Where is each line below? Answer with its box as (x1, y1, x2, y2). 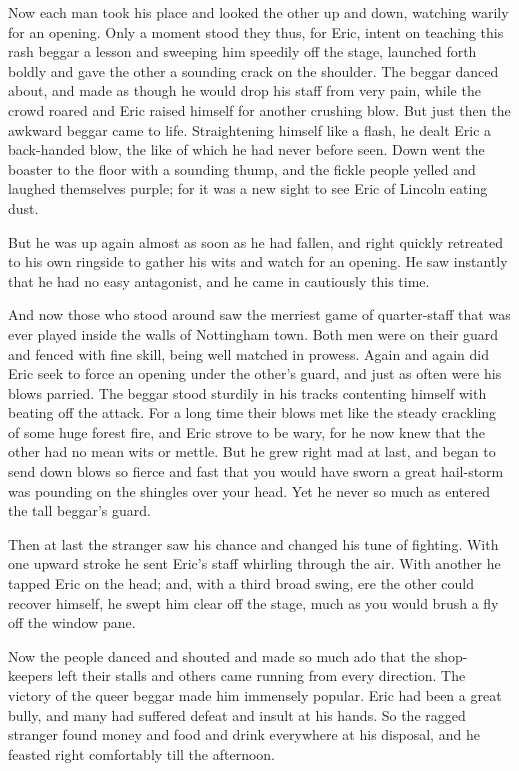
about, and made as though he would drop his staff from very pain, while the (8, 80, 481, 101)
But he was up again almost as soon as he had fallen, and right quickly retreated (8, 231, 503, 252)
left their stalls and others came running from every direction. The (57, 665, 466, 686)
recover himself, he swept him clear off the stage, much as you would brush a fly (8, 592, 499, 613)
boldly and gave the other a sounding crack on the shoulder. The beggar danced (8, 60, 499, 81)
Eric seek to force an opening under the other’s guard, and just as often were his (8, 363, 502, 384)
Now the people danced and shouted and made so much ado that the (8, 645, 431, 666)
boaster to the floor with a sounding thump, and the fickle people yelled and (8, 158, 476, 179)
